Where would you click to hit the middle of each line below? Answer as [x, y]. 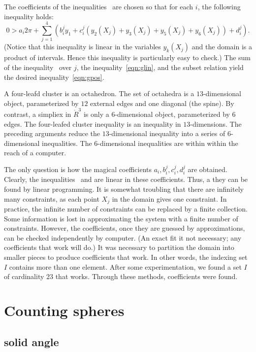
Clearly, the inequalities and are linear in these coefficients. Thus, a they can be [126, 179]
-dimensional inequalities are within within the [168, 143]
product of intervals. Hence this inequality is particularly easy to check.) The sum [128, 57]
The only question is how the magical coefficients [78, 169]
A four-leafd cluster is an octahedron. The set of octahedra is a [99, 93]
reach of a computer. [35, 153]
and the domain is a [222, 47]
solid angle [32, 341]
